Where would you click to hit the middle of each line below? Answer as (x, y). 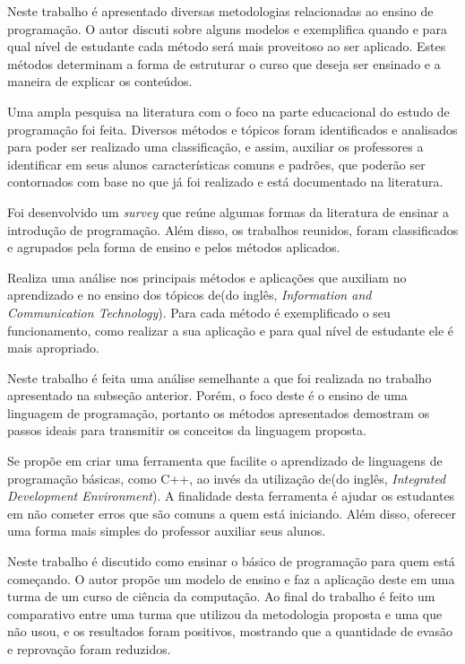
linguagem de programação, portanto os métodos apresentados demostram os (219, 412)
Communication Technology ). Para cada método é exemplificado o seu (199, 312)
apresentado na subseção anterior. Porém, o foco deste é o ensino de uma (207, 395)
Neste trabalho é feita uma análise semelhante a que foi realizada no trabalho (220, 377)
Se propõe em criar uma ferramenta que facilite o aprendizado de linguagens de (225, 461)
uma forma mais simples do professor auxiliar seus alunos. (167, 531)
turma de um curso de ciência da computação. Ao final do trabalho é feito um (221, 596)
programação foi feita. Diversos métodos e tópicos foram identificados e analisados (232, 129)
